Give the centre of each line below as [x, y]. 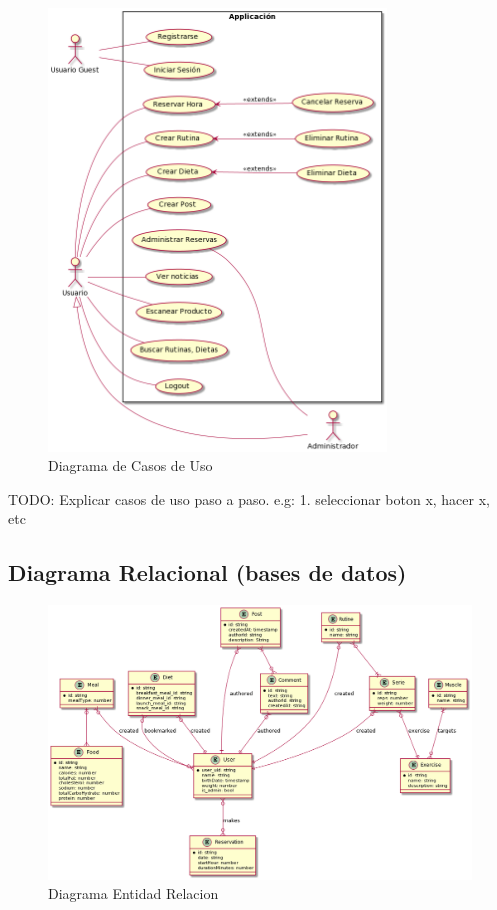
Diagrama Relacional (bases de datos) [207, 572]
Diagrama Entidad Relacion [133, 893]
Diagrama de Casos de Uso [130, 465]
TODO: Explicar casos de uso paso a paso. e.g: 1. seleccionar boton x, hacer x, [249, 498]
